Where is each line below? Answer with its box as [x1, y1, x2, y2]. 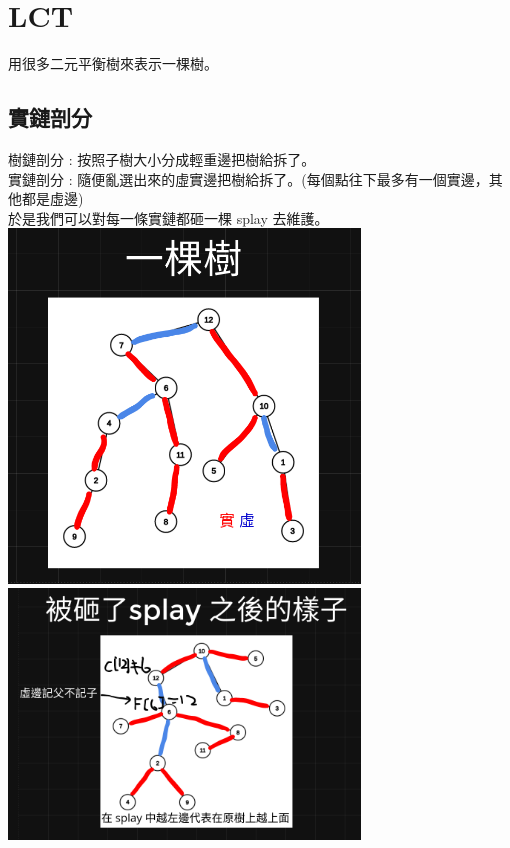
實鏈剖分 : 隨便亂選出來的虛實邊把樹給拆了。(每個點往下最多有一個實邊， [8, 168, 489, 189]
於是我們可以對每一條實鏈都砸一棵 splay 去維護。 [8, 207, 329, 228]
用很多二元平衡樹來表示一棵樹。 [8, 53, 218, 74]
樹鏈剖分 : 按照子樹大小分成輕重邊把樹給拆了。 [8, 148, 316, 169]
